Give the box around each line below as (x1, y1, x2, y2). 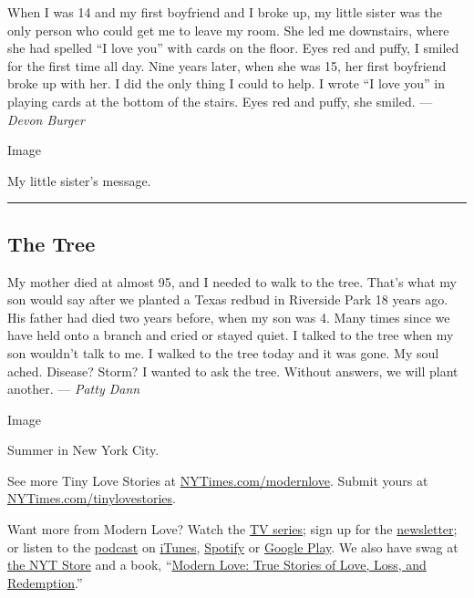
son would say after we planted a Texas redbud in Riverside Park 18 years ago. (7, 290, 448, 309)
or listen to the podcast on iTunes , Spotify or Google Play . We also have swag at (7, 537, 459, 556)
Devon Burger (7, 109, 85, 129)
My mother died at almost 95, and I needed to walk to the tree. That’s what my (7, 272, 457, 291)
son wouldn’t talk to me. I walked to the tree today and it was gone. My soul (7, 343, 439, 362)
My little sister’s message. (7, 170, 151, 190)
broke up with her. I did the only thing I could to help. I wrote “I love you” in (7, 74, 446, 93)
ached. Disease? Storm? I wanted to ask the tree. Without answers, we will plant (7, 361, 459, 380)
